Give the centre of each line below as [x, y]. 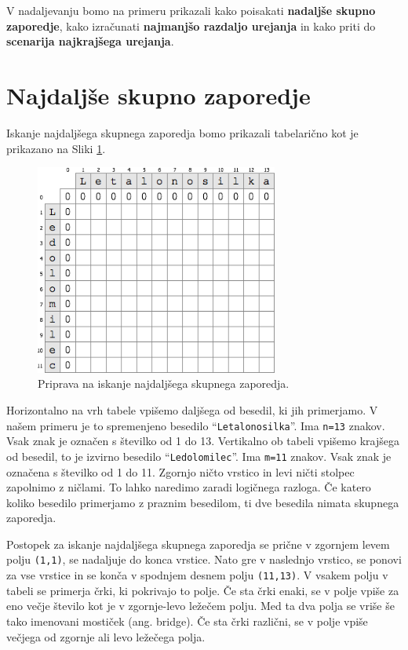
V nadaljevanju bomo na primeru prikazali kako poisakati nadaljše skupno [191, 10]
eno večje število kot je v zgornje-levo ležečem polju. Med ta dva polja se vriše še [200, 606]
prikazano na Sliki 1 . [56, 148]
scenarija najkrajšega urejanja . [90, 41]
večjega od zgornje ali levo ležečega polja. [106, 636]
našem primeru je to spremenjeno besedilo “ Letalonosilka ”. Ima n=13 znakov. [196, 425]
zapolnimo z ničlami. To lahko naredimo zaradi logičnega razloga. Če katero [189, 487]
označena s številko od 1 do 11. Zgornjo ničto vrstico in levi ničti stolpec [180, 471]
